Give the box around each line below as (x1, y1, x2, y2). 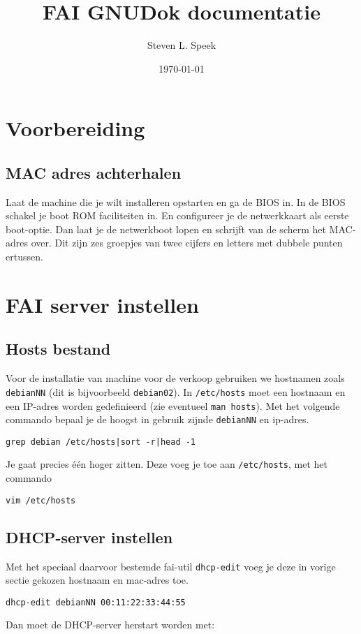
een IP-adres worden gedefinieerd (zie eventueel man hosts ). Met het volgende (6, 398, 340, 413)
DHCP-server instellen (6, 526, 173, 547)
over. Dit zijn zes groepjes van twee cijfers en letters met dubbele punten (31, 235, 343, 250)
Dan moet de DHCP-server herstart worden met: (6, 617, 215, 632)
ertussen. (6, 249, 43, 264)
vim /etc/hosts (6, 495, 76, 506)
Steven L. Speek (147, 38, 216, 52)
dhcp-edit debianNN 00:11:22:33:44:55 (6, 597, 186, 607)
